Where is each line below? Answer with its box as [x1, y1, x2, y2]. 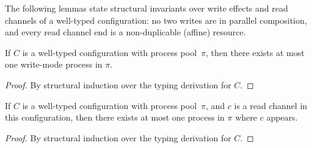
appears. [266, 111, 298, 124]
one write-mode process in [5, 58, 103, 71]
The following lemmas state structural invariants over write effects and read [5, 2, 288, 14]
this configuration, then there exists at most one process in [5, 111, 225, 124]
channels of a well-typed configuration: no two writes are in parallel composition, [5, 13, 307, 26]
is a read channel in [234, 99, 308, 111]
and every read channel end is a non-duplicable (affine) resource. [5, 26, 246, 38]
